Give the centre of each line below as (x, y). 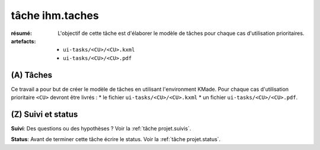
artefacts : (23, 41)
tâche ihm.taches (55, 15)
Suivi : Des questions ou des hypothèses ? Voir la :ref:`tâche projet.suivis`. (101, 128)
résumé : (22, 33)
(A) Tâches (32, 75)
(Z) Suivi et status (44, 114)
